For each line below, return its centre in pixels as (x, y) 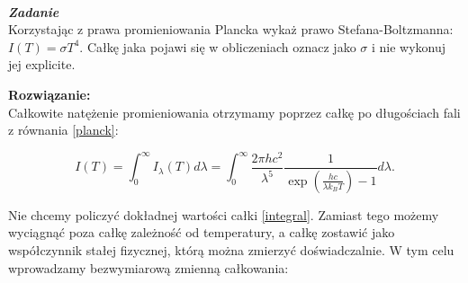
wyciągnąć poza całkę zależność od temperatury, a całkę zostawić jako (202, 232)
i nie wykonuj (409, 46)
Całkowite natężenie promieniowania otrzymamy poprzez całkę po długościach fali (234, 112)
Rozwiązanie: (49, 94)
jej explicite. (42, 64)
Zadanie (34, 11)
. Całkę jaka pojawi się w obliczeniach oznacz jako (218, 46)
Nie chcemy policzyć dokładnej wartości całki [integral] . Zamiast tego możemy (224, 214)
